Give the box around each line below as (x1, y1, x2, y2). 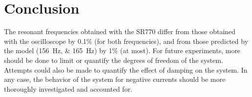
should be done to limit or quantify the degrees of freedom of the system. (4, 55, 224, 65)
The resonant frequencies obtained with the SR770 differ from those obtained (4, 26, 236, 37)
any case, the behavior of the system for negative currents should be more (4, 74, 226, 84)
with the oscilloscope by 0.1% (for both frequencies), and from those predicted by (4, 36, 249, 46)
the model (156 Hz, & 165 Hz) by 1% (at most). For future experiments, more (4, 45, 241, 56)
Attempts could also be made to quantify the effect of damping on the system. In (4, 64, 248, 75)
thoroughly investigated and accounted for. (4, 83, 133, 94)
